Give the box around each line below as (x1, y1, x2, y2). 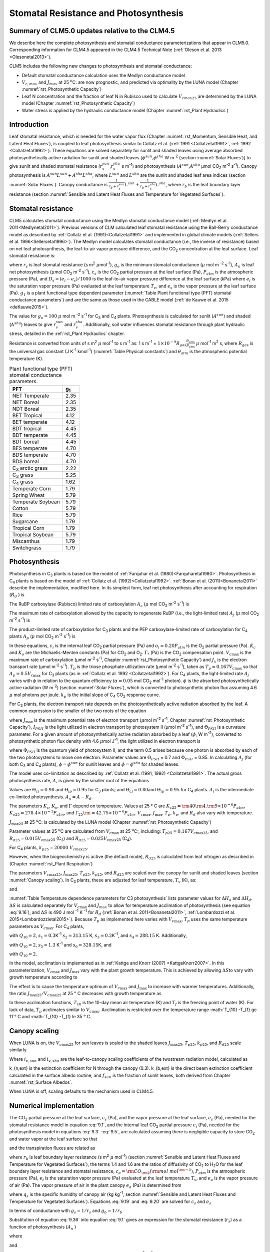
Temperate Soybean (12, 498, 60, 505)
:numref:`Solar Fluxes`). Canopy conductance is (9, 181, 108, 187)
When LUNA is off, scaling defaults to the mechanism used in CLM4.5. (9, 1088, 154, 1094)
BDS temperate (12, 451, 48, 458)
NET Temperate (12, 392, 49, 399)
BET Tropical (12, 412, 42, 419)
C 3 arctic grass (12, 465, 48, 473)
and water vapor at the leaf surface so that (9, 1136, 97, 1142)
